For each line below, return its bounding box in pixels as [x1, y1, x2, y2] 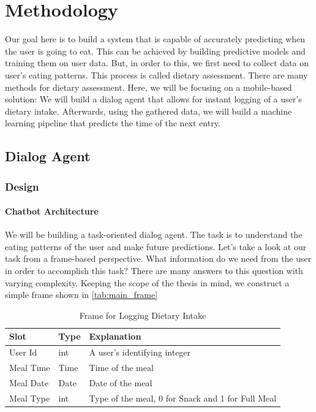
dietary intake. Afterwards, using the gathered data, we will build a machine [5, 104, 292, 117]
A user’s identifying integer [89, 346, 191, 359]
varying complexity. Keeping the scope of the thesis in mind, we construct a [5, 276, 290, 289]
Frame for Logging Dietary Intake [79, 308, 206, 321]
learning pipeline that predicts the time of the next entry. [5, 116, 220, 129]
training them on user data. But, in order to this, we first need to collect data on [5, 56, 309, 69]
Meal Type [9, 391, 50, 404]
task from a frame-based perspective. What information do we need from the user [5, 252, 312, 265]
